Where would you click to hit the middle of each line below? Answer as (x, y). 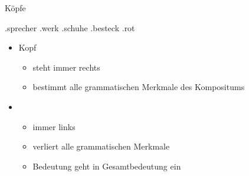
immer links (54, 126)
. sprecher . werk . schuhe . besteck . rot (70, 27)
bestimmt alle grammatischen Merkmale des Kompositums (139, 87)
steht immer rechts (66, 67)
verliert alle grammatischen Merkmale (101, 146)
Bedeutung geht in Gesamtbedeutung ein (107, 166)
